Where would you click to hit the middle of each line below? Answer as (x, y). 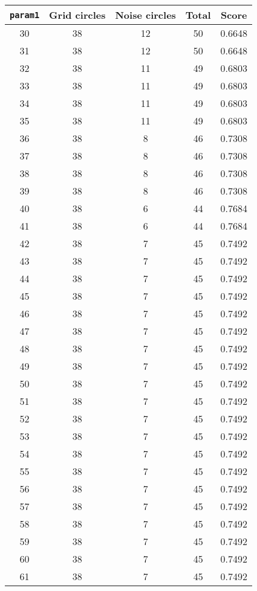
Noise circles (145, 15)
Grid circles (77, 15)
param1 (25, 15)
